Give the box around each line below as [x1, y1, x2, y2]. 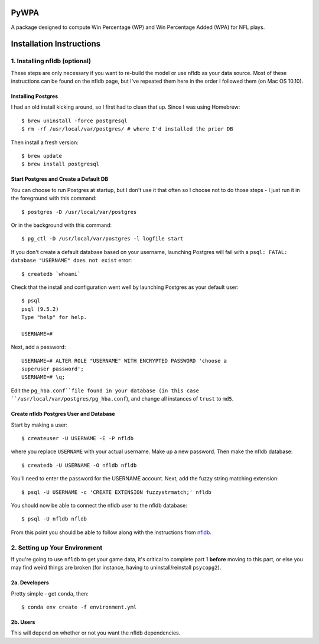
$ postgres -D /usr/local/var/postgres [21, 209, 137, 215]
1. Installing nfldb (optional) [11, 57, 92, 65]
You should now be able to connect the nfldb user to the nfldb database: [11, 502, 187, 509]
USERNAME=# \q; [21, 374, 66, 380]
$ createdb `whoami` [21, 271, 81, 277]
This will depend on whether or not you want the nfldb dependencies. [11, 629, 181, 636]
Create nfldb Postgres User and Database [11, 411, 115, 418]
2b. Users [11, 619, 35, 626]
